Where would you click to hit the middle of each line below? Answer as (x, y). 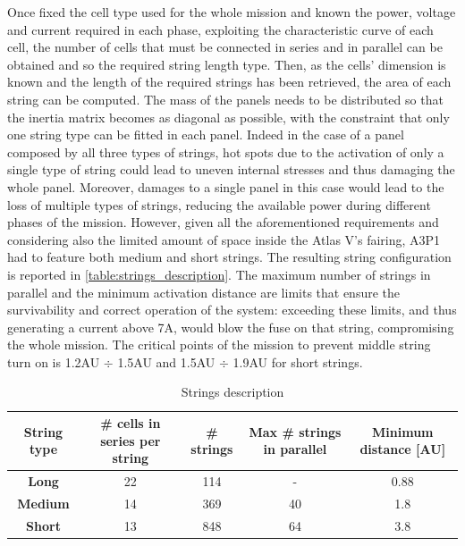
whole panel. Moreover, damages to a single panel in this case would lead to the (226, 186)
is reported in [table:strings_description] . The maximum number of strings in (219, 274)
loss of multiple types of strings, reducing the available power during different (219, 204)
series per (131, 440)
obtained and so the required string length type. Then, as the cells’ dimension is (227, 64)
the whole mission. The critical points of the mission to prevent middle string (219, 344)
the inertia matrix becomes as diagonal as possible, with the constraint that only (228, 117)
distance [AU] (403, 449)
